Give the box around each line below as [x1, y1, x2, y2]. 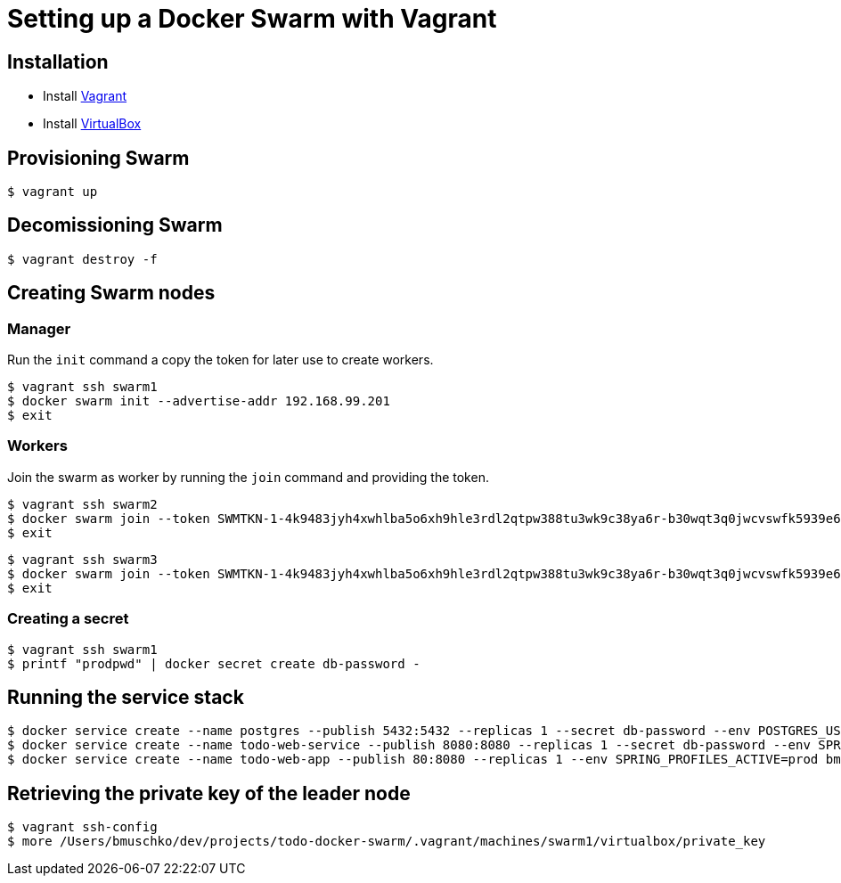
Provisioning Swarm [7, 146, 190, 169]
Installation [7, 50, 109, 73]
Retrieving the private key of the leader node [7, 781, 411, 805]
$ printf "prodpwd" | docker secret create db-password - [7, 656, 420, 671]
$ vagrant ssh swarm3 [7, 552, 158, 567]
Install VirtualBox [43, 116, 142, 132]
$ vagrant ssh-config [7, 820, 158, 835]
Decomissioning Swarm [7, 214, 223, 237]
